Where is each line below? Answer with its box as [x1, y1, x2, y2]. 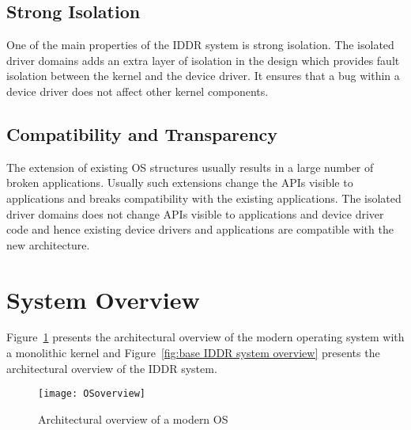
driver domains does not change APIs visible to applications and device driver [6, 205, 384, 222]
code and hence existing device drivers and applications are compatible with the [6, 221, 394, 238]
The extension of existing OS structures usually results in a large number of [6, 158, 374, 175]
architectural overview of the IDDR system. [6, 360, 217, 376]
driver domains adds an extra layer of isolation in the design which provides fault [6, 51, 400, 68]
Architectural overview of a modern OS [38, 410, 228, 427]
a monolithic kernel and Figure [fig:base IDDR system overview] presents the [6, 344, 380, 361]
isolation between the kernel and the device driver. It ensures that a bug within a [6, 67, 400, 84]
